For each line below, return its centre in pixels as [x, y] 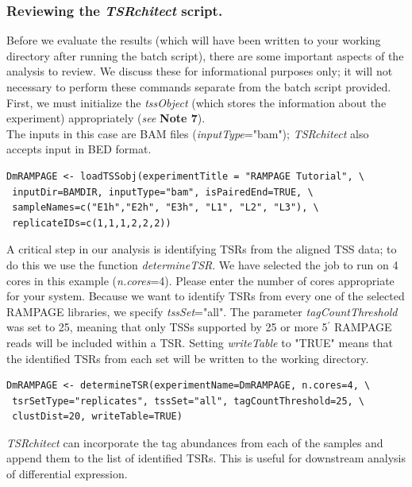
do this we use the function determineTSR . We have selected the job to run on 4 [202, 264]
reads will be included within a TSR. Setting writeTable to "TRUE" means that [200, 342]
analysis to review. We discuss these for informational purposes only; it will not [200, 71]
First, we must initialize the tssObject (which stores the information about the [196, 102]
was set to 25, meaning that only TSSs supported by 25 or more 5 [167, 327]
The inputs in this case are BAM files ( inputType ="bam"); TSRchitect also [188, 133]
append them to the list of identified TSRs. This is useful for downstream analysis [206, 458]
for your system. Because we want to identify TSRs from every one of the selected [206, 296]
